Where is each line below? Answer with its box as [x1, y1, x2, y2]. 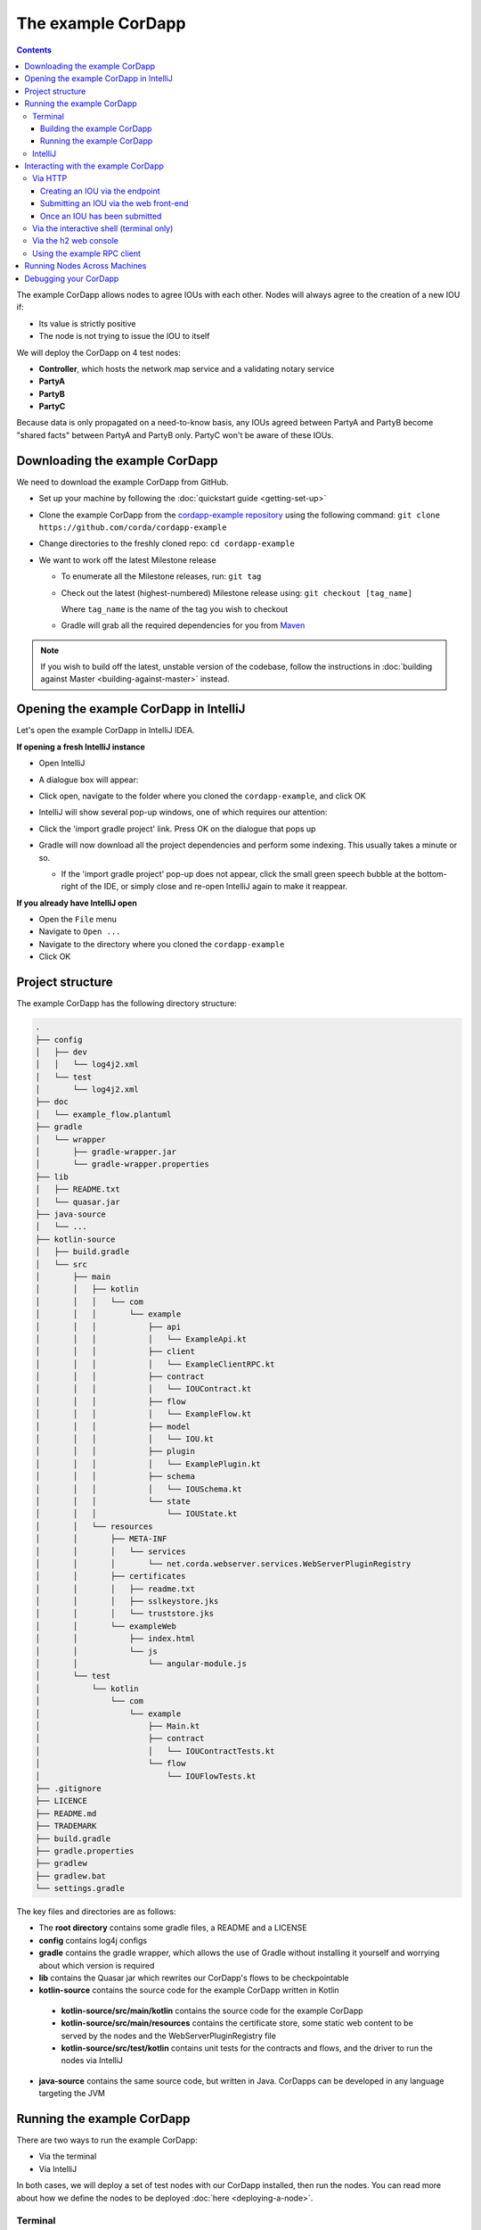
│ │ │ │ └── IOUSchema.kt [35, 1483, 242, 1494]
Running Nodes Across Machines [24, 260, 147, 271]
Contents [16, 45, 53, 55]
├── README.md [35, 1808, 97, 1819]
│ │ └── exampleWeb [35, 1621, 177, 1631]
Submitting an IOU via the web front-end [40, 198, 189, 209]
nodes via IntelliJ [61, 2055, 124, 2066]
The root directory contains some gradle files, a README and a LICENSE [38, 1922, 307, 1933]
